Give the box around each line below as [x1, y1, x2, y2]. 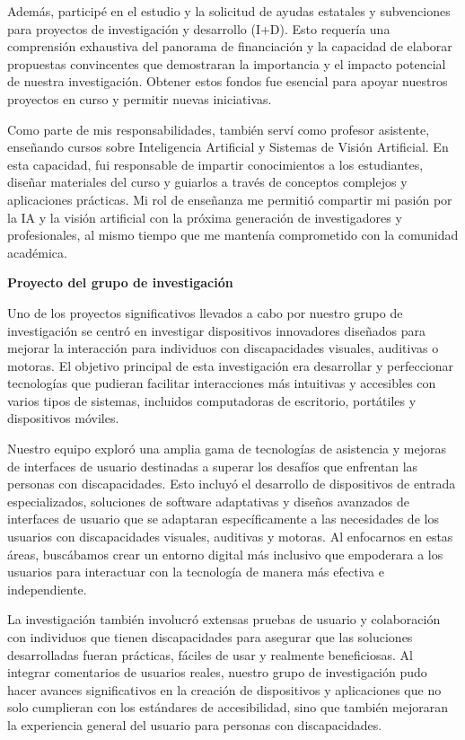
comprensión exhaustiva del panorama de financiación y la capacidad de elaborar [7, 37, 452, 56]
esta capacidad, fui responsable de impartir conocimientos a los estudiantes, [7, 154, 424, 173]
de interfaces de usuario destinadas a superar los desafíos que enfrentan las [7, 456, 418, 475]
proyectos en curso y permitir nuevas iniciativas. [7, 89, 272, 108]
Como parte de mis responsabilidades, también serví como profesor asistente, [7, 119, 430, 138]
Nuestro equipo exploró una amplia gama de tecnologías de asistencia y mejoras [7, 439, 446, 458]
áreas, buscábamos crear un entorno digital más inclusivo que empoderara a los [7, 544, 443, 563]
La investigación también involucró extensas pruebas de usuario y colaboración [7, 610, 441, 629]
